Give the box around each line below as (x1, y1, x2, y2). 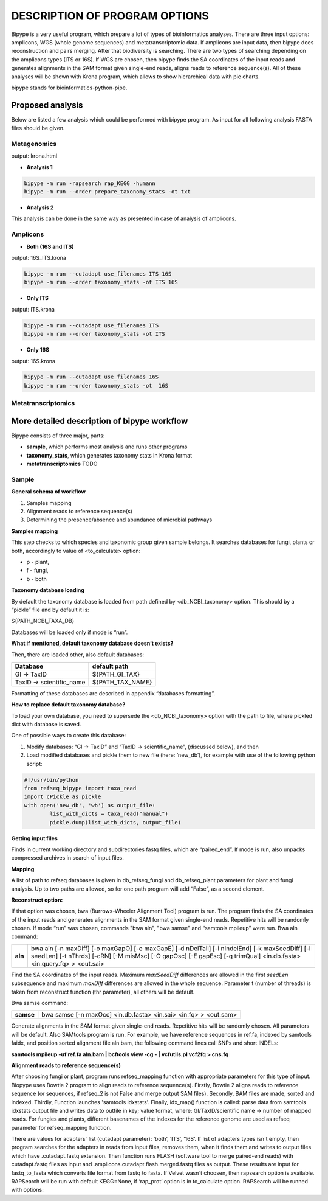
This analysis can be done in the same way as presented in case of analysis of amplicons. (11, 215, 236, 222)
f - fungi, (26, 566, 49, 574)
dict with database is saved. (11, 721, 81, 728)
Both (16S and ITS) (26, 243, 74, 250)
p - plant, (26, 558, 50, 565)
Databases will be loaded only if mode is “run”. (11, 628, 128, 636)
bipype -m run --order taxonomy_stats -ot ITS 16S (24, 279, 179, 286)
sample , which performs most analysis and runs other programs (26, 443, 188, 450)
